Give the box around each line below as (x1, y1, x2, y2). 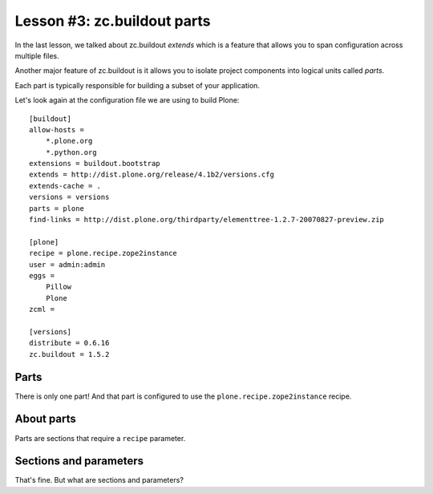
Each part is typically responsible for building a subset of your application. (14, 80, 261, 90)
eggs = (29, 271, 55, 280)
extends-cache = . (29, 181, 102, 190)
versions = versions (29, 192, 110, 202)
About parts (14, 412, 76, 426)
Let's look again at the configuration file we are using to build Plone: (14, 95, 240, 105)
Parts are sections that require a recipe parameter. (14, 433, 186, 443)
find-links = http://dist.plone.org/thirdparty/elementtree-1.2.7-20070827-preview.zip (29, 215, 385, 225)
